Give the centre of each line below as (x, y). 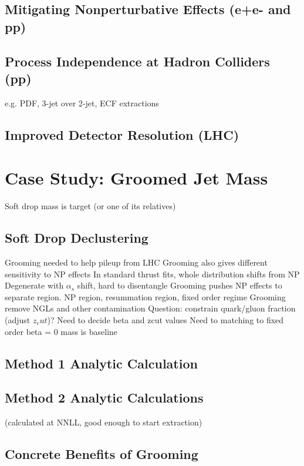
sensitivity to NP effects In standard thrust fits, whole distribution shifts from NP (152, 274)
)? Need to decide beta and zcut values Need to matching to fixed (165, 320)
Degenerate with (34, 285)
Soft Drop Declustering (77, 238)
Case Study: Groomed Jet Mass (136, 178)
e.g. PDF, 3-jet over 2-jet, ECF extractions (82, 103)
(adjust (18, 320)
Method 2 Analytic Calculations (104, 398)
